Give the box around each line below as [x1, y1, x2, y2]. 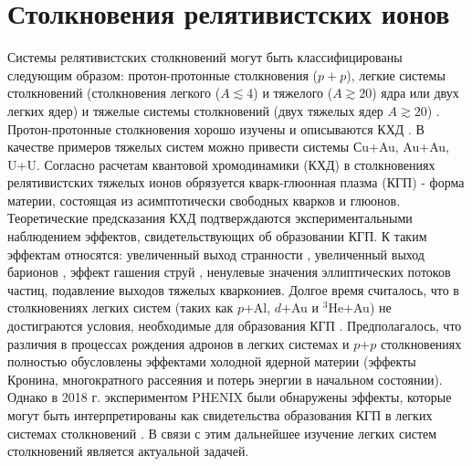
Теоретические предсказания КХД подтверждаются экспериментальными [7, 208, 413, 228]
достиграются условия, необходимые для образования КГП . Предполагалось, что [7, 316, 462, 335]
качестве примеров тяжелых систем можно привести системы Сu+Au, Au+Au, [7, 137, 449, 156]
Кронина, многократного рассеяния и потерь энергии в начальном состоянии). [7, 369, 443, 388]
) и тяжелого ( [253, 83, 333, 102]
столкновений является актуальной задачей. [7, 441, 249, 461]
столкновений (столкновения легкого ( [7, 83, 221, 102]
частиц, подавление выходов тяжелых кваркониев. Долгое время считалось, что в [7, 280, 459, 299]
